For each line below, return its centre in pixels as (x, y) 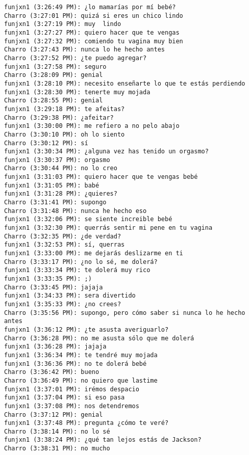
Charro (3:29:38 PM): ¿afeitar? (59, 117)
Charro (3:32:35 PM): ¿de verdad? (63, 236)
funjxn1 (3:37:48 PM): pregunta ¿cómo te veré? (86, 423)
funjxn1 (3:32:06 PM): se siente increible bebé (88, 219)
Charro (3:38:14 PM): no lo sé (57, 431)
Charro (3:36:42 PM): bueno (52, 372)
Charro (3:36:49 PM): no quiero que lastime (81, 380)
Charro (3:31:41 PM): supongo (55, 203)
